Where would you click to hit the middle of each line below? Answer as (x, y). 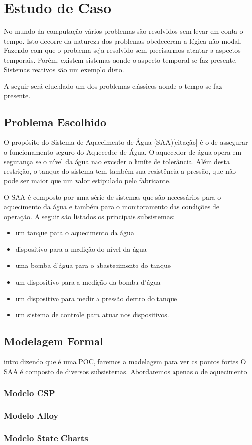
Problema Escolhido (55, 122)
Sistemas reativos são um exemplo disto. (64, 69)
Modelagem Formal (54, 341)
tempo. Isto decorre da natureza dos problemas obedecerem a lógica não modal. (123, 40)
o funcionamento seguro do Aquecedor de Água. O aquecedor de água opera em (123, 152)
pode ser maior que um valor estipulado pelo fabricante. (87, 180)
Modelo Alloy (31, 415)
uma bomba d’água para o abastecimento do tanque (93, 265)
